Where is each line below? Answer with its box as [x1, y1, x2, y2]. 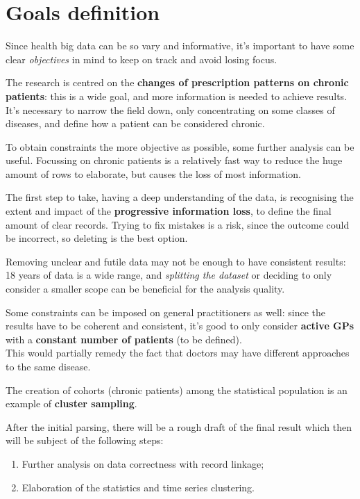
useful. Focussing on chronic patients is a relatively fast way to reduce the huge [6, 153, 343, 167]
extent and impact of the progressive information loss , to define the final [6, 204, 332, 218]
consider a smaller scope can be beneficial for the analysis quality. [6, 281, 285, 296]
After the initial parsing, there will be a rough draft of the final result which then [6, 419, 352, 434]
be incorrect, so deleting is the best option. [6, 231, 188, 245]
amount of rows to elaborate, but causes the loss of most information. [6, 166, 302, 181]
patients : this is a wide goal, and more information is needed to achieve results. [6, 88, 348, 103]
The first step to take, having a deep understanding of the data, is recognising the [6, 190, 354, 204]
